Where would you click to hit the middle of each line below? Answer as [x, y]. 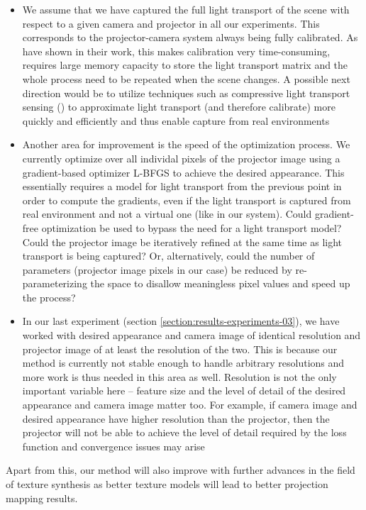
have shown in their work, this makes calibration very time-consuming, [176, 51]
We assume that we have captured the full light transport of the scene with [186, 9]
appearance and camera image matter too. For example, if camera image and [190, 405]
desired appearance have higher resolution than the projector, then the [176, 418]
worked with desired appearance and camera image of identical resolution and [192, 335]
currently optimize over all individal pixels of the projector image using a [181, 158]
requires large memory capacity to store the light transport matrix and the [185, 65]
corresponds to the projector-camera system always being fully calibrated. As [190, 37]
